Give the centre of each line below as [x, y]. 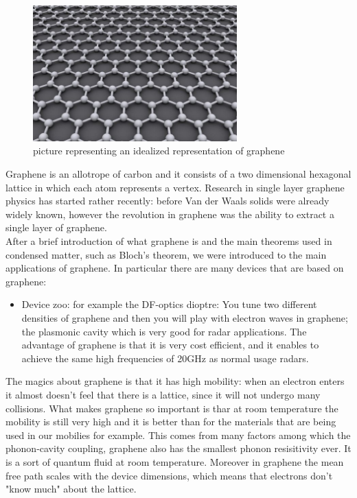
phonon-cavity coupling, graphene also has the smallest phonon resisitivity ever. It [178, 448]
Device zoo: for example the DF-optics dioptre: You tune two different [169, 304]
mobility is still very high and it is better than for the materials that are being [171, 422]
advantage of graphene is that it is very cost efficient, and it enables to [170, 345]
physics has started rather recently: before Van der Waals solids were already [168, 201]
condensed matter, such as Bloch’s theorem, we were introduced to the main [166, 254]
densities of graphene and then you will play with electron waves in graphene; [185, 317]
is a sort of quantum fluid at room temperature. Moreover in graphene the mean [175, 461]
